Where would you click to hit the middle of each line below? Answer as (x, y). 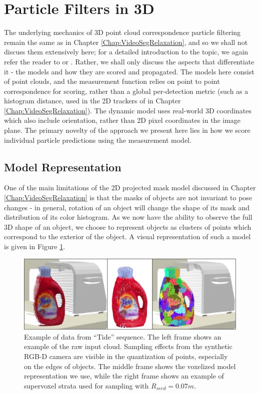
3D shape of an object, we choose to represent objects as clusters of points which (128, 226)
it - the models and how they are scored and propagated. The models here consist (129, 71)
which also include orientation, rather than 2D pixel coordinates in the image (122, 120)
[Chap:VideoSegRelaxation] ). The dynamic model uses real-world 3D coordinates (128, 110)
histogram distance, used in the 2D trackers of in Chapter (92, 101)
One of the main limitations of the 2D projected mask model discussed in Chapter (130, 188)
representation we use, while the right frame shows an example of (124, 376)
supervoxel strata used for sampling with (86, 385)
